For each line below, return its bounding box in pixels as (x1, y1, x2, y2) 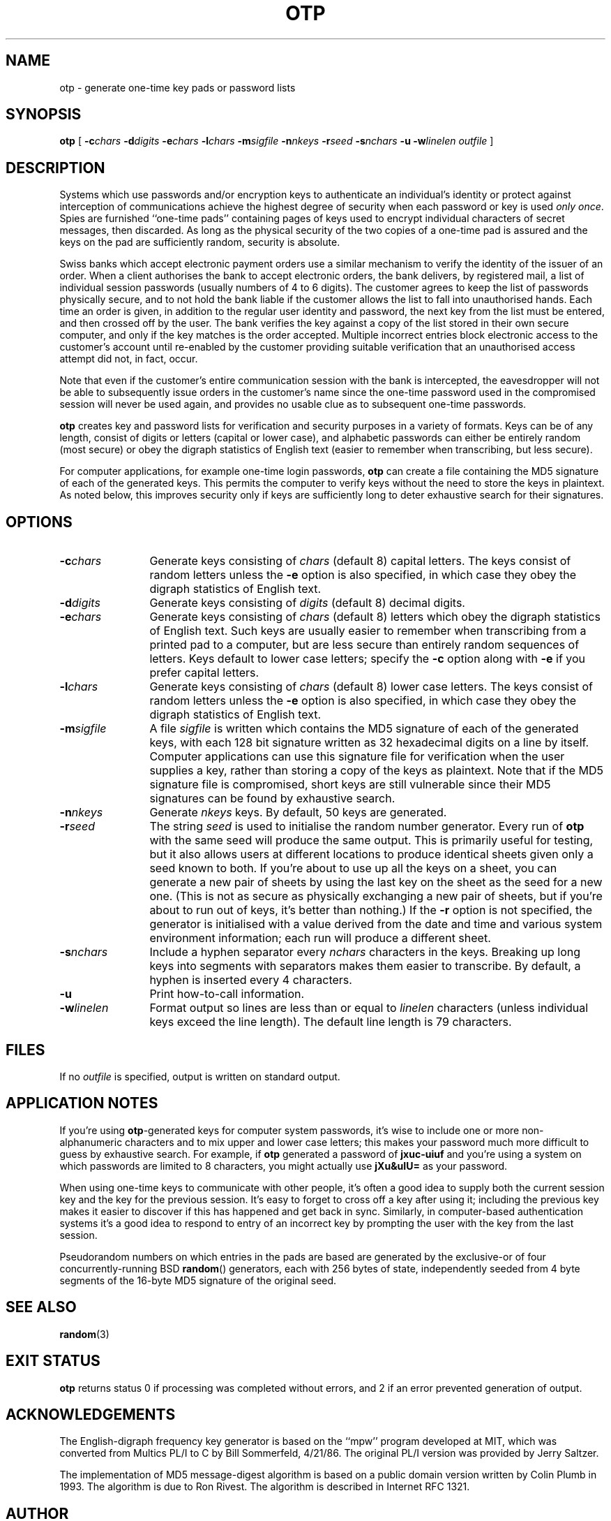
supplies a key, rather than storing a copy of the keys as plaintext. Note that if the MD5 (149, 763, 604, 778)
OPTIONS (6, 513, 73, 531)
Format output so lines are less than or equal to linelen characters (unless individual (149, 1001, 589, 1015)
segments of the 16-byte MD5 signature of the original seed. (59, 1274, 337, 1286)
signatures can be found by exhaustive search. (149, 791, 395, 806)
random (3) (59, 1328, 110, 1340)
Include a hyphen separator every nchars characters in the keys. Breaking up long (149, 945, 581, 960)
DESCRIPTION (6, 159, 105, 177)
